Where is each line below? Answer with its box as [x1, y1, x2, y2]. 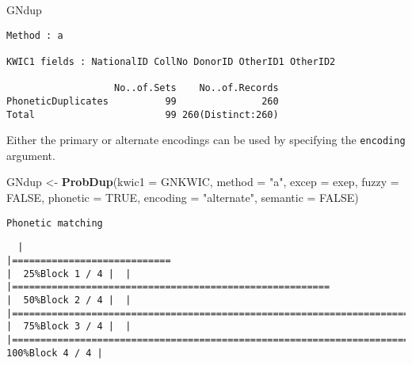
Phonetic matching [6, 217, 103, 229]
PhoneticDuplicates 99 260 [6, 95, 279, 107]
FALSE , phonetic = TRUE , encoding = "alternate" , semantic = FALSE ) [6, 189, 359, 206]
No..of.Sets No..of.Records [114, 82, 279, 94]
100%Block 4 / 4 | [6, 347, 103, 359]
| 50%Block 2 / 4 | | [6, 294, 132, 306]
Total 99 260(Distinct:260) [6, 108, 279, 120]
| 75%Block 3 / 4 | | [6, 321, 132, 333]
